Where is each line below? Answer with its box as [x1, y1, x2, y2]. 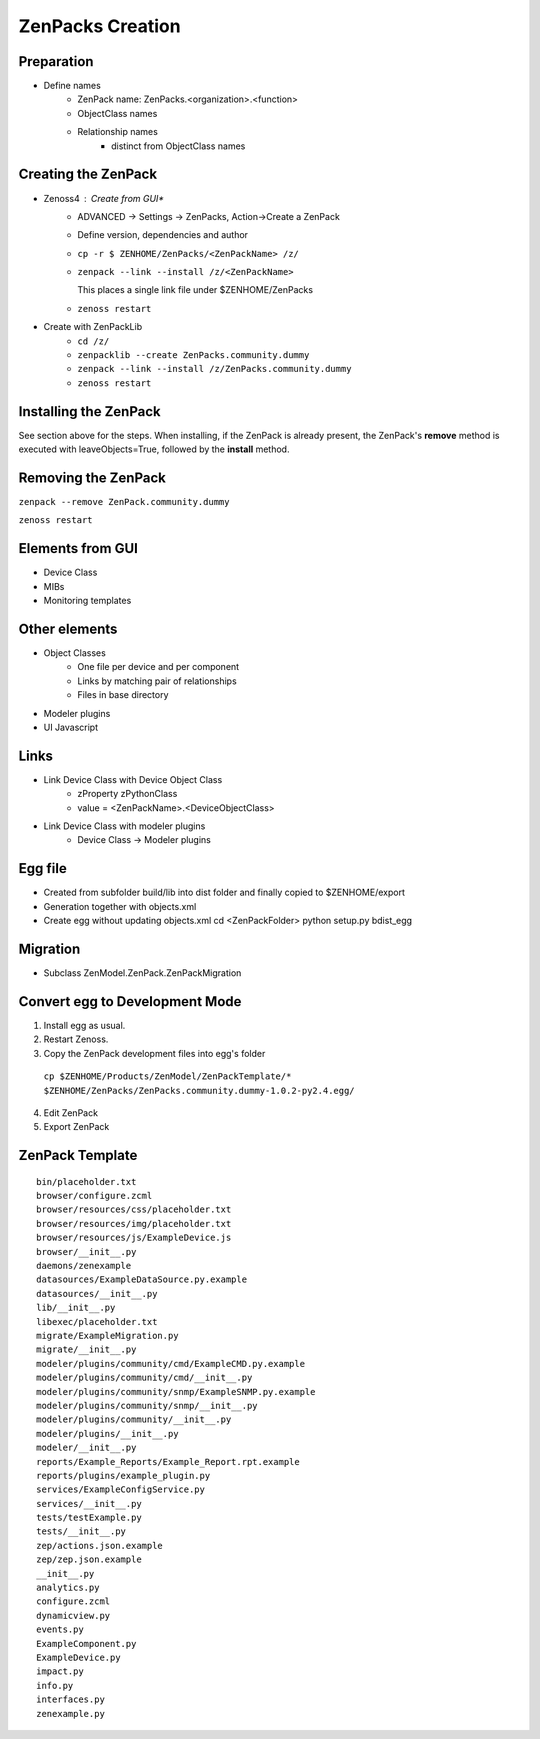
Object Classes [43, 647, 107, 659]
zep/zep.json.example [36, 1554, 142, 1565]
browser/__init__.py [36, 1246, 137, 1257]
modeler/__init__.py [36, 1442, 137, 1454]
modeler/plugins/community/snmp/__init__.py [36, 1400, 259, 1411]
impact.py [36, 1666, 84, 1677]
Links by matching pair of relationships [77, 675, 237, 687]
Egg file [18, 860, 67, 877]
